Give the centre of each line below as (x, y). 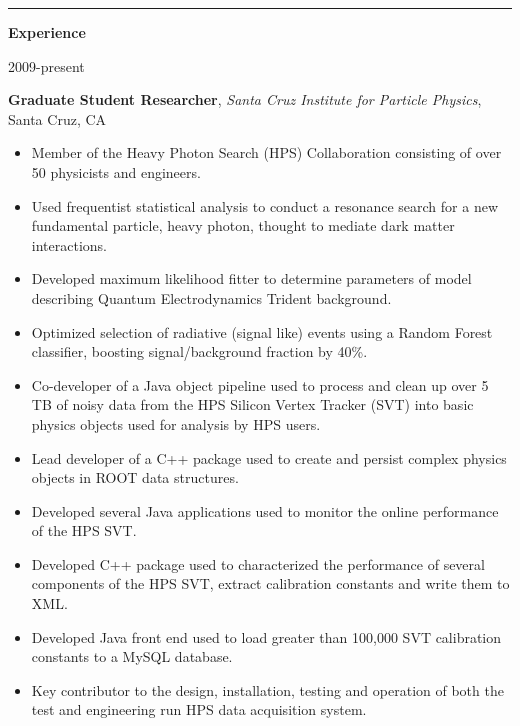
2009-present (46, 65)
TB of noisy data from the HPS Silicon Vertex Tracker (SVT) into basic (252, 404)
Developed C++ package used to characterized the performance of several (258, 563)
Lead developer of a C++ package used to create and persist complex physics (269, 457)
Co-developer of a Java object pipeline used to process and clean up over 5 (260, 384)
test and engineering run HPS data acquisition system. (199, 709)
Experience (47, 32)
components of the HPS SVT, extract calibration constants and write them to (270, 583)
